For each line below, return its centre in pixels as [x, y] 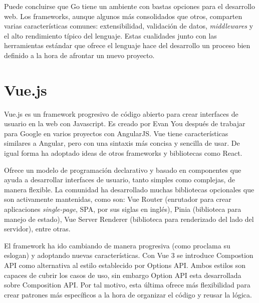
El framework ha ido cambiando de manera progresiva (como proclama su [117, 245]
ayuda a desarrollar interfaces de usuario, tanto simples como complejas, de [120, 180]
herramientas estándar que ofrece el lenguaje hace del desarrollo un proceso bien [127, 45]
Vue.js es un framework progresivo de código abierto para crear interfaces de [121, 113]
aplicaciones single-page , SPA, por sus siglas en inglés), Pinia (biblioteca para [123, 209]
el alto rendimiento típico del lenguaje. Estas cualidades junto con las [110, 35]
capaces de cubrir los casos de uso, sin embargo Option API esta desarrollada [123, 275]
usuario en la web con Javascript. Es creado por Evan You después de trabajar [125, 123]
